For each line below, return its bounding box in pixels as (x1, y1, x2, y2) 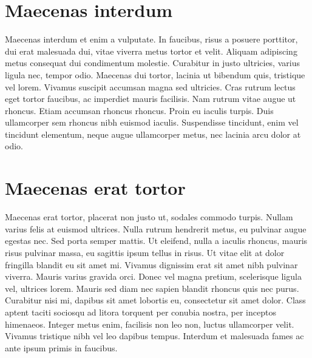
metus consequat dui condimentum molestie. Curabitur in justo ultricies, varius (5, 56, 300, 69)
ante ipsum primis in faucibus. (5, 341, 118, 354)
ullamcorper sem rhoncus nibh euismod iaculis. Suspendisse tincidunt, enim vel (5, 116, 299, 129)
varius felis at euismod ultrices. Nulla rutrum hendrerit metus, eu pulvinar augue (5, 222, 307, 235)
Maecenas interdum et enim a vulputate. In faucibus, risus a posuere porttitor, (5, 33, 298, 46)
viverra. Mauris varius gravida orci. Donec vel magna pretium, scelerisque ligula (5, 270, 302, 283)
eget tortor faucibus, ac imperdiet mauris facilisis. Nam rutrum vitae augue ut (5, 92, 296, 105)
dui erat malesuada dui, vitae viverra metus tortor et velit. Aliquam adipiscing (5, 44, 297, 57)
